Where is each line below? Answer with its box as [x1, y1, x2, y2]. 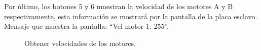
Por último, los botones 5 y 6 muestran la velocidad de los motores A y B [4, 1, 233, 11]
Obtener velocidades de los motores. [24, 37, 136, 48]
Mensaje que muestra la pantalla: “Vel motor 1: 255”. [4, 21, 169, 31]
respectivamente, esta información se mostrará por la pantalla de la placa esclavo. [4, 11, 257, 21]
